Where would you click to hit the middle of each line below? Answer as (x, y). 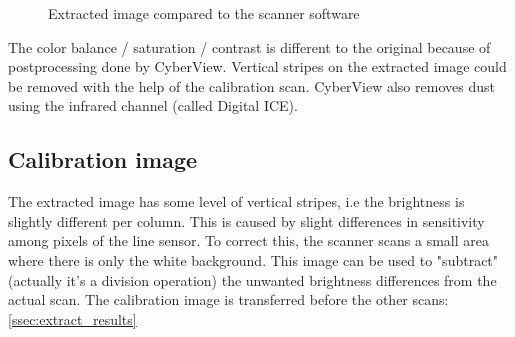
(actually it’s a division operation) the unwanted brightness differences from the (252, 279)
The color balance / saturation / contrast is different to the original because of (249, 46)
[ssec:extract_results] (72, 318)
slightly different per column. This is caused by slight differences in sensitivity (246, 220)
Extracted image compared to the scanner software (204, 13)
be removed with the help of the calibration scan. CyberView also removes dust (251, 85)
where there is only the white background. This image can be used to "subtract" (253, 259)
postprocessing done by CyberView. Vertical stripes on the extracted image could (257, 66)
